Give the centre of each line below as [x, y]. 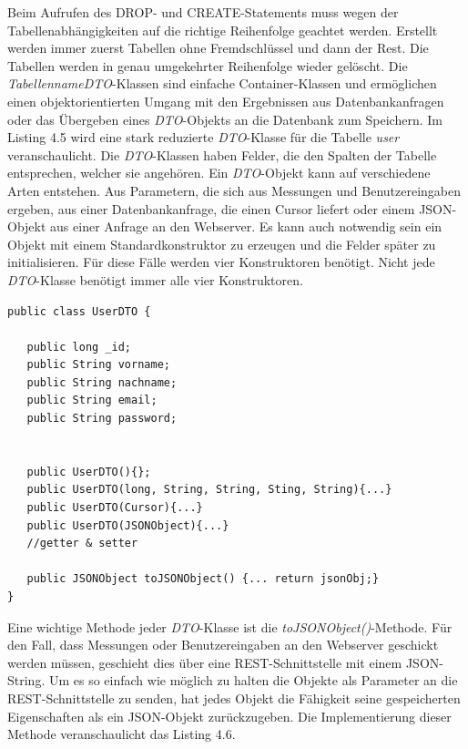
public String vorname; [98, 365]
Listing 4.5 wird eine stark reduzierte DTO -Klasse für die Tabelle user [203, 137]
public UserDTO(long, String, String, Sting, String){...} [209, 490]
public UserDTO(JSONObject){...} [128, 525]
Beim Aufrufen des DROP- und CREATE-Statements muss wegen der [203, 12]
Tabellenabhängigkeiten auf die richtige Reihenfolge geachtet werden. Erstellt [223, 30]
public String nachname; [102, 382]
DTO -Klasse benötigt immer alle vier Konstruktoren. [155, 279]
